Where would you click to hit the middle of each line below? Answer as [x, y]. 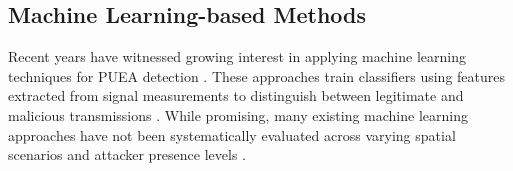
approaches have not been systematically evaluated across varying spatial [232, 134]
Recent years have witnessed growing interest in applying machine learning [237, 56]
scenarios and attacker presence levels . [127, 154]
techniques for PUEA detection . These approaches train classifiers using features [257, 75]
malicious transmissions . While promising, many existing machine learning [238, 114]
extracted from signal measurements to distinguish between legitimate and [236, 95]
